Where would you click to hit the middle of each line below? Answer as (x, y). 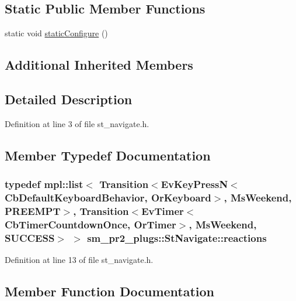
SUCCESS (30, 237)
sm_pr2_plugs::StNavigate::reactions (177, 237)
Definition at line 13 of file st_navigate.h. (79, 260)
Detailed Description (69, 99)
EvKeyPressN (194, 184)
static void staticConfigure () (56, 33)
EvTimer (163, 211)
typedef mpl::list (44, 184)
